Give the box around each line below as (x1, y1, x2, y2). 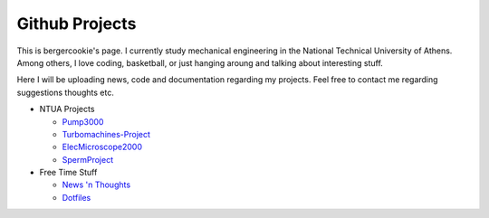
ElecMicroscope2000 (62, 141, 142, 153)
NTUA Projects (39, 104, 95, 115)
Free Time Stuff (39, 167, 98, 178)
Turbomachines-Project (62, 128, 151, 139)
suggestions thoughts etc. (16, 87, 115, 98)
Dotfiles (62, 192, 91, 203)
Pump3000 (62, 116, 104, 127)
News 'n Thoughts (62, 179, 131, 190)
